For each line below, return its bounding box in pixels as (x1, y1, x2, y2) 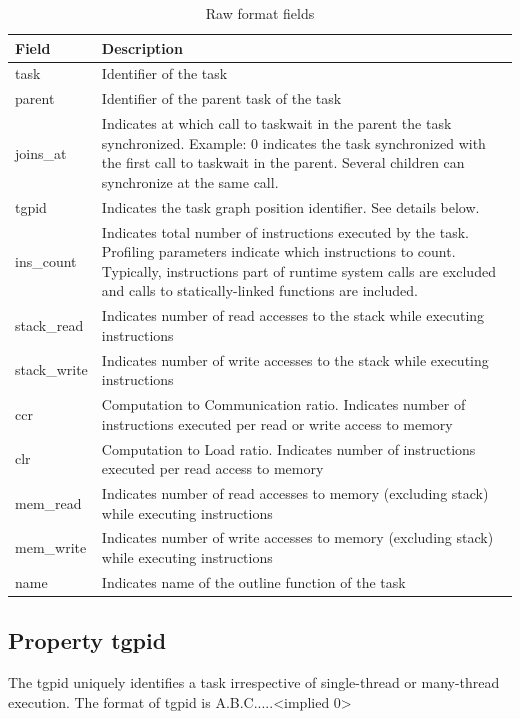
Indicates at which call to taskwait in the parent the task (101, 113, 452, 134)
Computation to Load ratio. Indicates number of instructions (101, 438, 476, 459)
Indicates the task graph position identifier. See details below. (101, 196, 480, 217)
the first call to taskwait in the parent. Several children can (101, 152, 465, 173)
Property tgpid (8, 625, 167, 656)
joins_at (15, 142, 67, 163)
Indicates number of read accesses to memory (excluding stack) (101, 482, 489, 503)
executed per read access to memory (101, 458, 324, 479)
